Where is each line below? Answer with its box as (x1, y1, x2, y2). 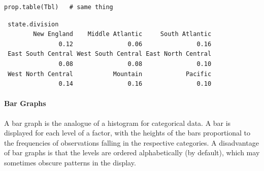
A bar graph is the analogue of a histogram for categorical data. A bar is (4, 117, 231, 128)
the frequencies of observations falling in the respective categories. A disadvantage (4, 137, 259, 148)
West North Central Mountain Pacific (8, 70, 212, 78)
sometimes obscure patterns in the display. (4, 157, 136, 167)
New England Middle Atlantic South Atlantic (33, 30, 212, 38)
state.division (8, 20, 59, 28)
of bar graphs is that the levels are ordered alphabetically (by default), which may (4, 147, 260, 158)
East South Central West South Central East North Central (8, 50, 212, 58)
